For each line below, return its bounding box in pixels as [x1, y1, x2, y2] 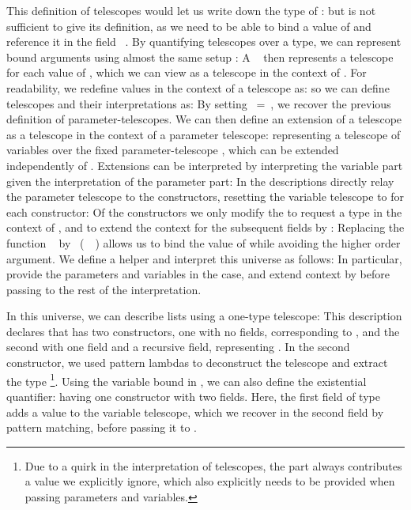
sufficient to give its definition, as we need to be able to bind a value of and [6, 17, 371, 34]
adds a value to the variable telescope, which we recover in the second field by [6, 403, 384, 420]
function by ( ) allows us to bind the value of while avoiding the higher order [6, 234, 401, 251]
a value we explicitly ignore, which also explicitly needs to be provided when [25, 473, 395, 489]
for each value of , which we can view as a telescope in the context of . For [6, 64, 367, 81]
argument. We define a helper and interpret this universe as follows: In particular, [6, 250, 402, 266]
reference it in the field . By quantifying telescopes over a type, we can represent [6, 33, 402, 50]
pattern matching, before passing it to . [6, 419, 197, 436]
